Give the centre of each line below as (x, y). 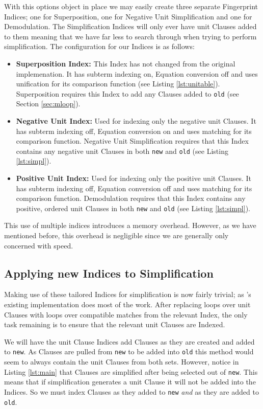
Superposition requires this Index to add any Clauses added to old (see (127, 93)
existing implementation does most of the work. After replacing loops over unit (127, 304)
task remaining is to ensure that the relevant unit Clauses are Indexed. (115, 324)
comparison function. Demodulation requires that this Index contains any (131, 198)
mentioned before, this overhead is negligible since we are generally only (116, 235)
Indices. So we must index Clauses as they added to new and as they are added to (131, 391)
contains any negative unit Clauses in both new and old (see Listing (122, 151)
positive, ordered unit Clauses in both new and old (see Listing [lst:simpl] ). (133, 208)
